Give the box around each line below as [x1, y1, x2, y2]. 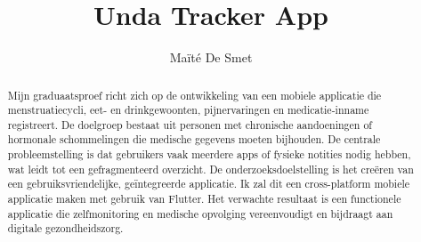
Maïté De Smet [169, 48, 253, 67]
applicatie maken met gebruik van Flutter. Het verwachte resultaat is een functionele [7, 191, 401, 206]
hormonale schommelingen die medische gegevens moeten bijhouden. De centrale [7, 132, 381, 147]
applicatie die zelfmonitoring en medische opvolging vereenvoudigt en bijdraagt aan [7, 206, 393, 221]
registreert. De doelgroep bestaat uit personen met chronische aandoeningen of [7, 117, 373, 132]
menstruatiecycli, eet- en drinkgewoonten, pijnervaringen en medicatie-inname [7, 102, 369, 117]
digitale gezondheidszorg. [7, 221, 124, 236]
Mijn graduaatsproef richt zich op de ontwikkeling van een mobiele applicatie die [7, 87, 382, 102]
